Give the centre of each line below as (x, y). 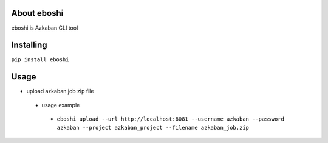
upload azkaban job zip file (60, 91)
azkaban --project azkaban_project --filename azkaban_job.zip (153, 128)
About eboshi (37, 13)
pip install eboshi (40, 60)
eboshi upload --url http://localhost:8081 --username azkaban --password (171, 119)
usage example (61, 105)
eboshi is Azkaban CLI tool (45, 28)
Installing (29, 45)
